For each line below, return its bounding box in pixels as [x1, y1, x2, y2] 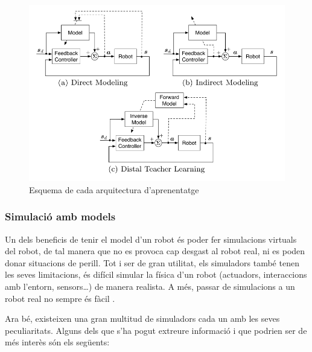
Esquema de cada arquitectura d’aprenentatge [29, 183, 199, 196]
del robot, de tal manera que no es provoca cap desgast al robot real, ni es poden [5, 245, 305, 257]
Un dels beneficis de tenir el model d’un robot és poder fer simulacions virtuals [5, 232, 297, 245]
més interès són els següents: [5, 336, 110, 348]
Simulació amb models [5, 209, 116, 224]
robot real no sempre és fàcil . [5, 292, 115, 304]
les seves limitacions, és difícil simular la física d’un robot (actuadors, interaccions [5, 268, 307, 281]
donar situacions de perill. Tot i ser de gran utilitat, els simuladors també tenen [5, 256, 299, 269]
